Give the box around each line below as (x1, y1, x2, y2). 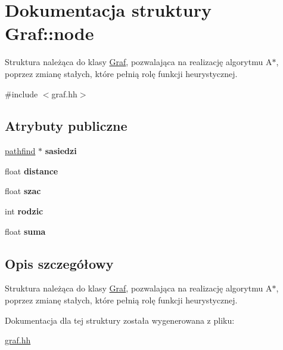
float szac (5, 185, 41, 197)
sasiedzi (45, 145, 77, 157)
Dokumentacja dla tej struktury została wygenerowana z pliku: (5, 314, 235, 326)
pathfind (5, 145, 36, 157)
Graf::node (5, 21, 94, 45)
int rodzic (5, 205, 43, 217)
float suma (5, 225, 46, 237)
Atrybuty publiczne (5, 116, 127, 135)
